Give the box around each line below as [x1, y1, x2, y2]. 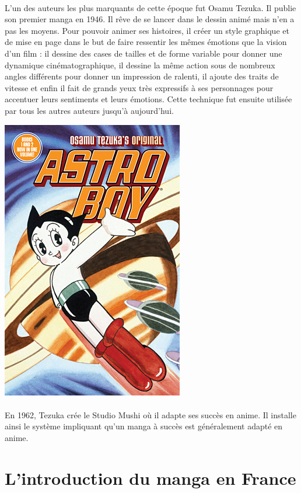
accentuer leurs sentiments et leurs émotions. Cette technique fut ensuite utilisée [5, 93, 292, 105]
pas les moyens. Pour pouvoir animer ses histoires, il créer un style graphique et [5, 24, 289, 36]
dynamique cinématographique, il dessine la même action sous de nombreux [5, 58, 275, 71]
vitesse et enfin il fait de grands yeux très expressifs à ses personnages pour [5, 81, 274, 93]
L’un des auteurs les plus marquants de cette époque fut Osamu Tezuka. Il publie [5, 1, 296, 13]
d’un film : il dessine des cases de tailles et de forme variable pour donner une [5, 47, 282, 59]
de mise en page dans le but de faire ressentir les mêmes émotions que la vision [5, 36, 287, 48]
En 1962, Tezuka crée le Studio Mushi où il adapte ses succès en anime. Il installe [5, 408, 296, 421]
